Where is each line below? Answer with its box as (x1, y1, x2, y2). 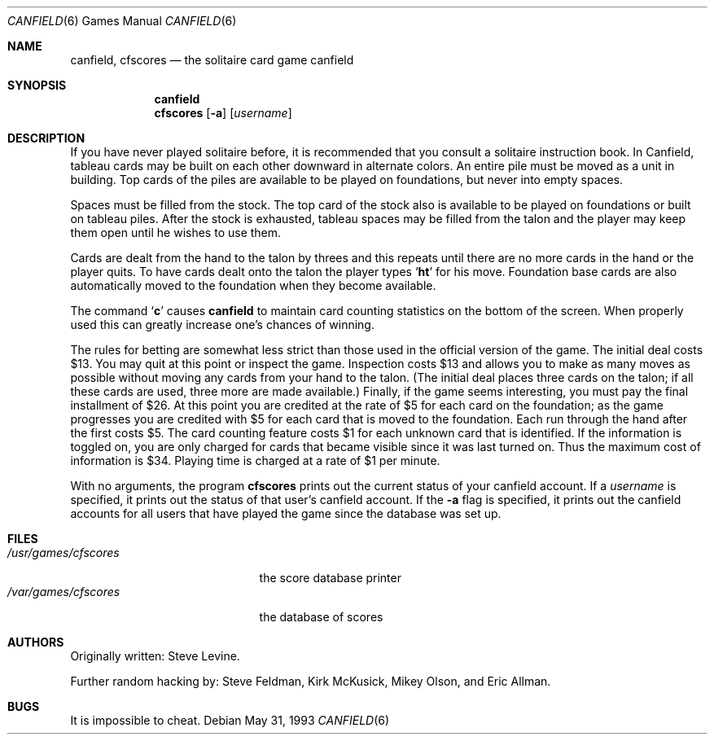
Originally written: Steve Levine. (70, 649, 240, 663)
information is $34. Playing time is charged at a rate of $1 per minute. (70, 454, 440, 467)
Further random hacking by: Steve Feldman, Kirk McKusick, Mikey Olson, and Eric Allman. (70, 674, 551, 688)
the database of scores (259, 610, 383, 624)
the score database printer (259, 571, 401, 585)
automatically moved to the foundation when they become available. (70, 278, 436, 292)
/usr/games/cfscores (7, 546, 120, 559)
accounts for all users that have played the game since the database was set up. (70, 506, 502, 520)
